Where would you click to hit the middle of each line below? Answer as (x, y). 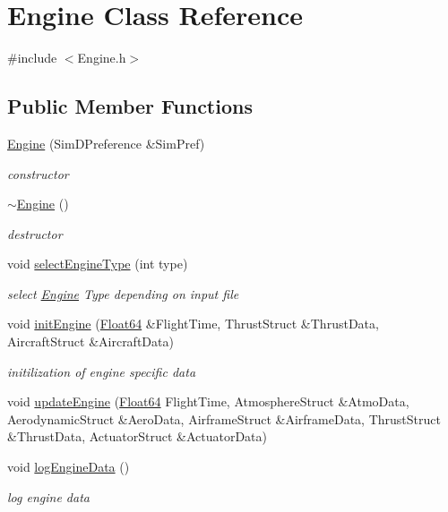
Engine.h (102, 58)
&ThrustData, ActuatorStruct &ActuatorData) (137, 436)
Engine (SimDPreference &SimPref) (106, 143)
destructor (35, 233)
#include (32, 58)
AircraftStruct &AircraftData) (90, 341)
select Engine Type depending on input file (123, 293)
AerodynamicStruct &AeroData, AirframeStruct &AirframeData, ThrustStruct (224, 418)
